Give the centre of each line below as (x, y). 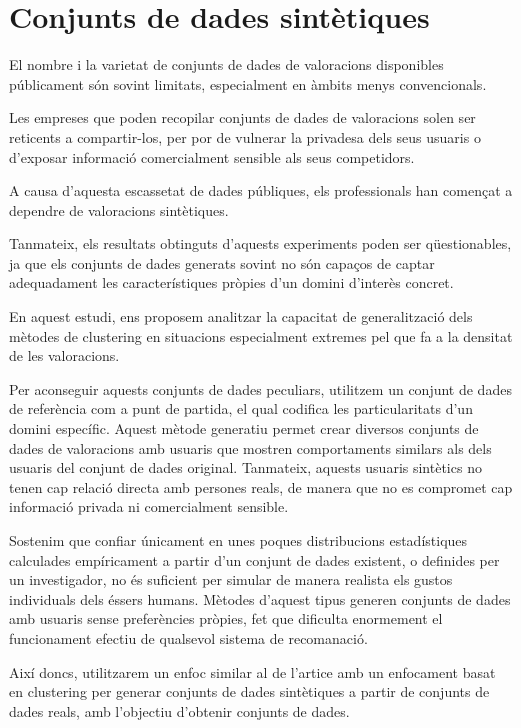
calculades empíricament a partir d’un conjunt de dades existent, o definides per (254, 559)
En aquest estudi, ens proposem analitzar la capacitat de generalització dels (241, 316)
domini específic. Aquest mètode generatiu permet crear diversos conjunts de (244, 428)
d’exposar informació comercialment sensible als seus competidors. (212, 156)
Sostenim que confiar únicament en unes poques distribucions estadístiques (238, 540)
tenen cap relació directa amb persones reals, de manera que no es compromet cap (261, 486)
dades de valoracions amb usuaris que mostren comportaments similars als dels (250, 447)
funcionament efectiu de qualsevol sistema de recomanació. (188, 637)
